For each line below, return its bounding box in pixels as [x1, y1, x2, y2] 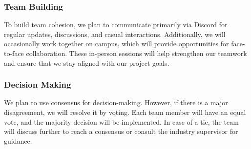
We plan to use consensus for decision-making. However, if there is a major [4, 97, 228, 108]
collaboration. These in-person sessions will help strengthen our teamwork [26, 48, 247, 58]
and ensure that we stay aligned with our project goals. [4, 57, 169, 68]
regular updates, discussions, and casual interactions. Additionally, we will [4, 29, 226, 39]
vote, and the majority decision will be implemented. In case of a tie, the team [4, 116, 239, 127]
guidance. [4, 135, 32, 146]
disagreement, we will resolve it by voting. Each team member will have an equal [4, 107, 246, 117]
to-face [4, 48, 24, 58]
